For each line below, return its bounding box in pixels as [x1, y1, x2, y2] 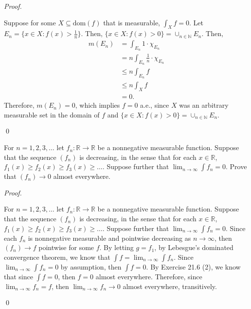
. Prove [225, 161, 247, 172]
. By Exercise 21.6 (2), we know [146, 261, 241, 271]
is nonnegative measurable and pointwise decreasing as [28, 232, 191, 243]
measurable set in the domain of [4, 109, 100, 119]
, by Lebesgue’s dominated [154, 242, 233, 252]
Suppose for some [4, 17, 56, 27]
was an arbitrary [179, 100, 229, 110]
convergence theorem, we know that [4, 251, 110, 262]
